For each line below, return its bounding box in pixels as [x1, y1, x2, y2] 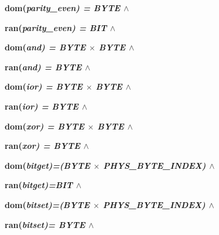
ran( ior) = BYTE [5, 100, 78, 112]
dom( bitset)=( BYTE [5, 198, 90, 210]
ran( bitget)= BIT [5, 179, 73, 191]
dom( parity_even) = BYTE [5, 2, 121, 13]
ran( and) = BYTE [5, 60, 82, 73]
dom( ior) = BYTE [5, 80, 83, 93]
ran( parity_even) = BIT [5, 21, 107, 33]
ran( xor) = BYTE [5, 139, 80, 152]
